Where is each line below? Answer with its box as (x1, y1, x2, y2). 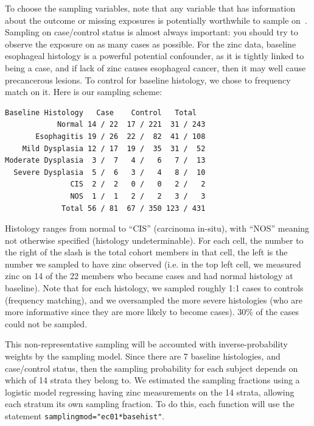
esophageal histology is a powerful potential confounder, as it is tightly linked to (5, 49, 304, 62)
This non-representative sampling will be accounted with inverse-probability (5, 338, 288, 350)
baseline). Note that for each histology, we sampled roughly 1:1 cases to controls (5, 282, 304, 294)
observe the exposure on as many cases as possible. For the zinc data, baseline (5, 37, 296, 50)
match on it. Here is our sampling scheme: (5, 85, 162, 98)
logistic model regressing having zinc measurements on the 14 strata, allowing (5, 385, 295, 398)
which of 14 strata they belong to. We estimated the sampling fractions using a (5, 374, 300, 386)
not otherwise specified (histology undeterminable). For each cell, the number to (5, 233, 304, 246)
